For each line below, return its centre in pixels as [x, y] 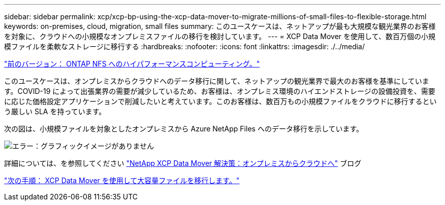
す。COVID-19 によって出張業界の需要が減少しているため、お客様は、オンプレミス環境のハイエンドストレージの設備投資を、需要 [220, 91]
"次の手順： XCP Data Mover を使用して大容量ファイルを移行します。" [122, 180]
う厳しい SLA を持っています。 [55, 111]
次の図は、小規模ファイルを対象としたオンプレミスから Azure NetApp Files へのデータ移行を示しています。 [184, 129]
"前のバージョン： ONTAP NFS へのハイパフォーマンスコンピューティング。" [132, 64]
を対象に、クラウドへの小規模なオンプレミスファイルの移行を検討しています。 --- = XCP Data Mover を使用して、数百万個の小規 [220, 36]
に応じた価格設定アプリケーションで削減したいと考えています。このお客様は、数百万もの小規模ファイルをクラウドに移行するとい [220, 101]
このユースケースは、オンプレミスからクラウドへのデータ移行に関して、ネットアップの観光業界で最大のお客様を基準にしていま [217, 81]
